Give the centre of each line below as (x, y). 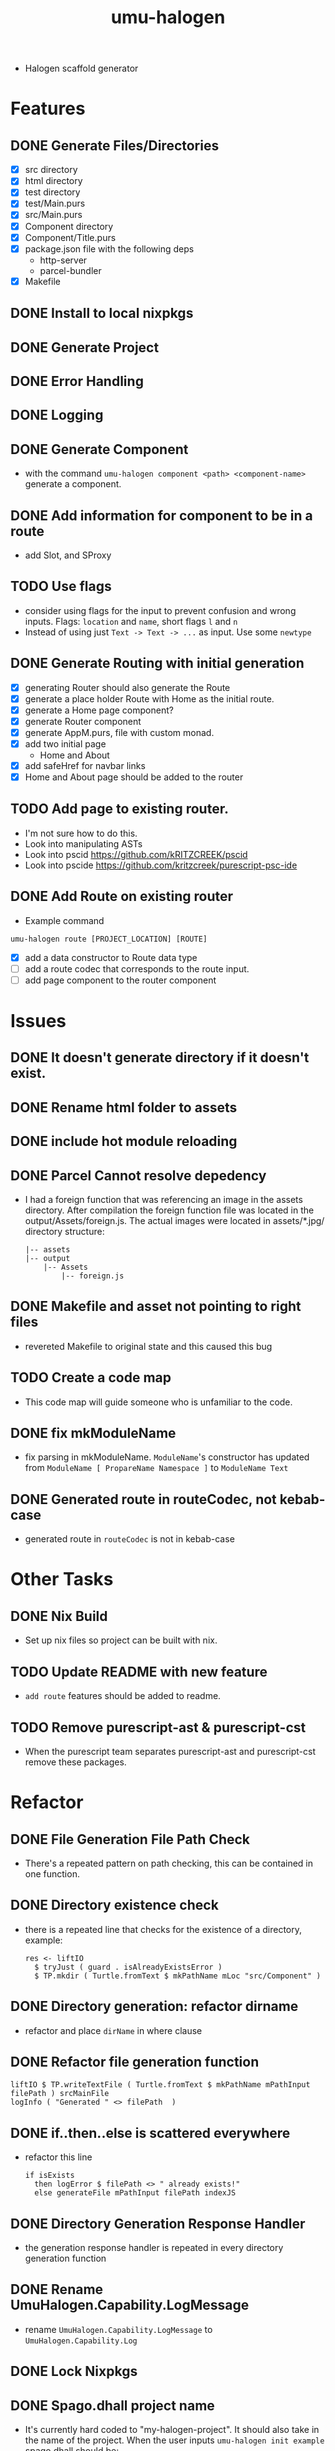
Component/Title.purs (70, 237)
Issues (38, 1021)
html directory (53, 181)
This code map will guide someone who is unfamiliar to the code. (158, 1402)
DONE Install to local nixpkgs (102, 313)
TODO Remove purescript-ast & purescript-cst (158, 1727)
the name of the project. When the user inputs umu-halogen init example (174, 2440)
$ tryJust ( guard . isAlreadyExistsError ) (128, 1967)
